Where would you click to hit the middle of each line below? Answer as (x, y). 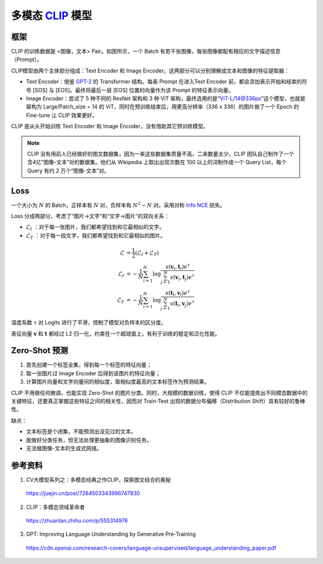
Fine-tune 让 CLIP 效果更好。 (62, 115)
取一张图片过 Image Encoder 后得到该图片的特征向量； (93, 373)
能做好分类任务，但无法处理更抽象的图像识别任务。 (89, 440)
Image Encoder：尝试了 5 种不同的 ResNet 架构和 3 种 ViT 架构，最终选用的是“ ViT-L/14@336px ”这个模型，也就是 (166, 98)
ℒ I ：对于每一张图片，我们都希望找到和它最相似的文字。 (95, 228)
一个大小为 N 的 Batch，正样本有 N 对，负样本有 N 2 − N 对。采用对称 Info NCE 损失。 (118, 205)
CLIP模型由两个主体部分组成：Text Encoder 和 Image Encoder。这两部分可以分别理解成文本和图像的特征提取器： (150, 70)
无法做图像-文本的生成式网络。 (64, 448)
